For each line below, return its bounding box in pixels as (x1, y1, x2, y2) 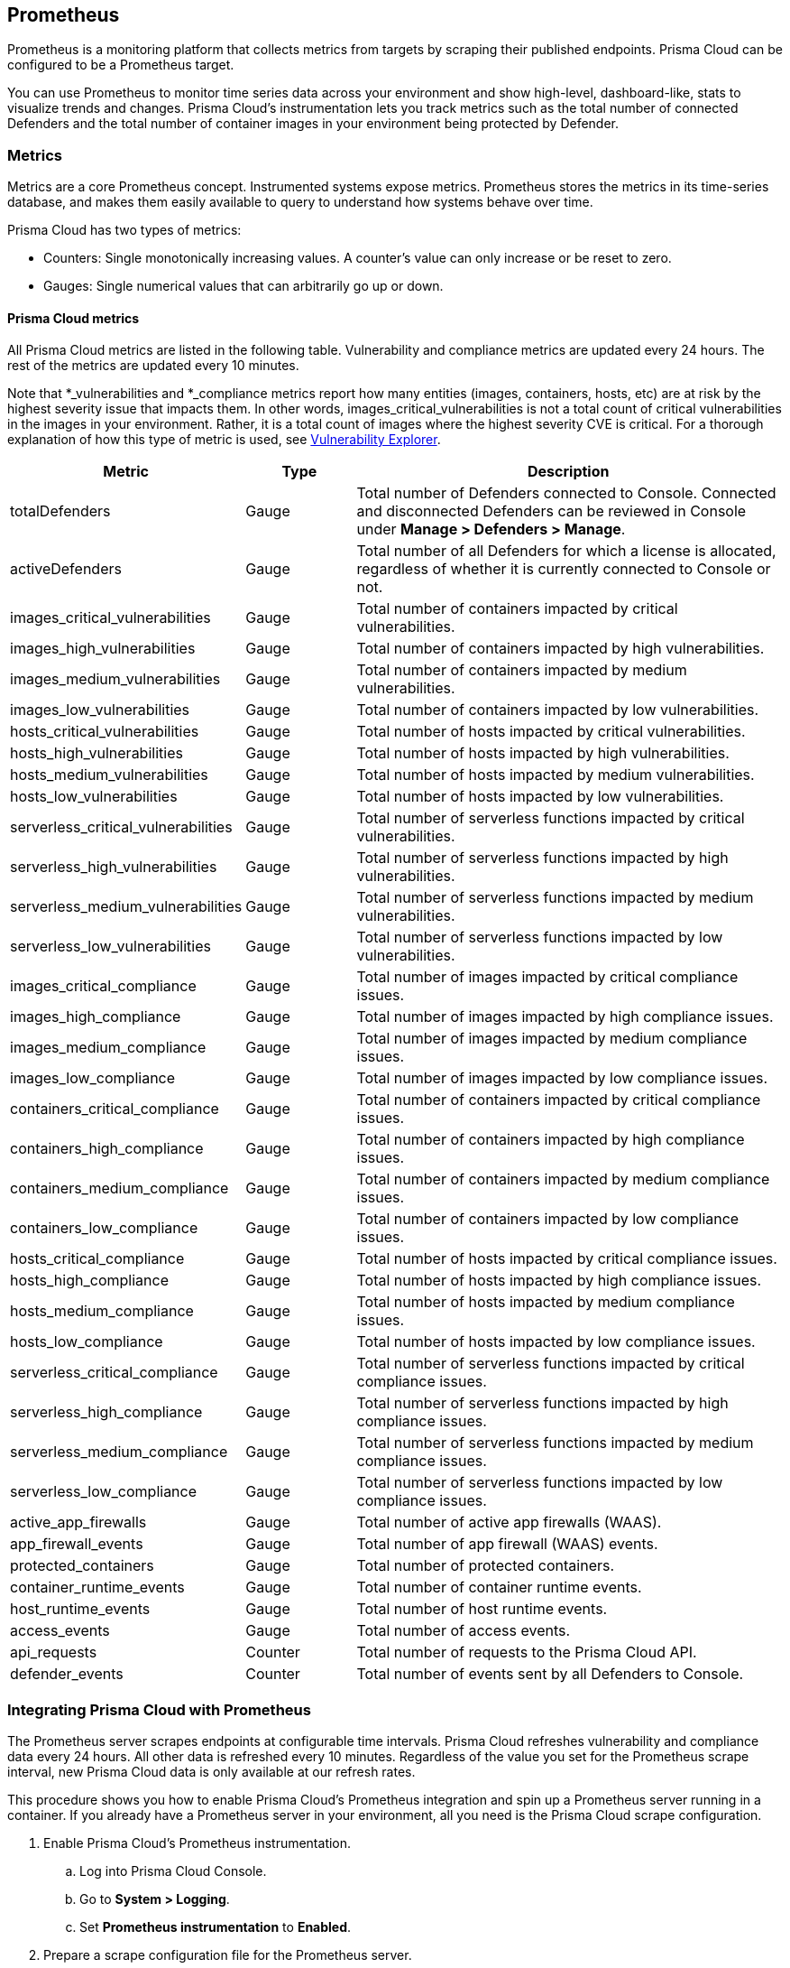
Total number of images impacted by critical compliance (356, 968, 739, 987)
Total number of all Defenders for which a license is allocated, (356, 542, 776, 561)
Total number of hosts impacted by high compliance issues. (356, 1271, 762, 1290)
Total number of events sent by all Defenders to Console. (356, 1665, 744, 1684)
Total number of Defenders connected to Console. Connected (356, 484, 776, 503)
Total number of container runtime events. (356, 1578, 642, 1597)
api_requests (10, 1643, 97, 1662)
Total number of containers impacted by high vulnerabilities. (356, 639, 765, 658)
